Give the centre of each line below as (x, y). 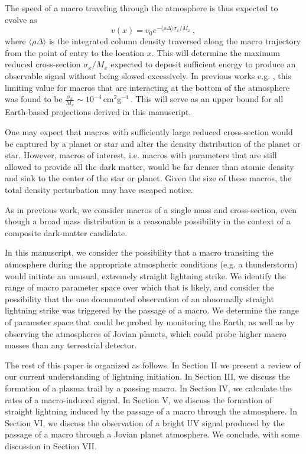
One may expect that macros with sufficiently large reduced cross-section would (149, 132)
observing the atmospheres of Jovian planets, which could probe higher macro (146, 333)
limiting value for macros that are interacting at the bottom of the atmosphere (147, 87)
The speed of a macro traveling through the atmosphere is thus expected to (141, 8)
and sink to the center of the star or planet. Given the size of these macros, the (148, 178)
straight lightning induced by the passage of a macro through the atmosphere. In (151, 411)
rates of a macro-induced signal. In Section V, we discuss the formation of (139, 399)
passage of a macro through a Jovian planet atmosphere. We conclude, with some (152, 434)
